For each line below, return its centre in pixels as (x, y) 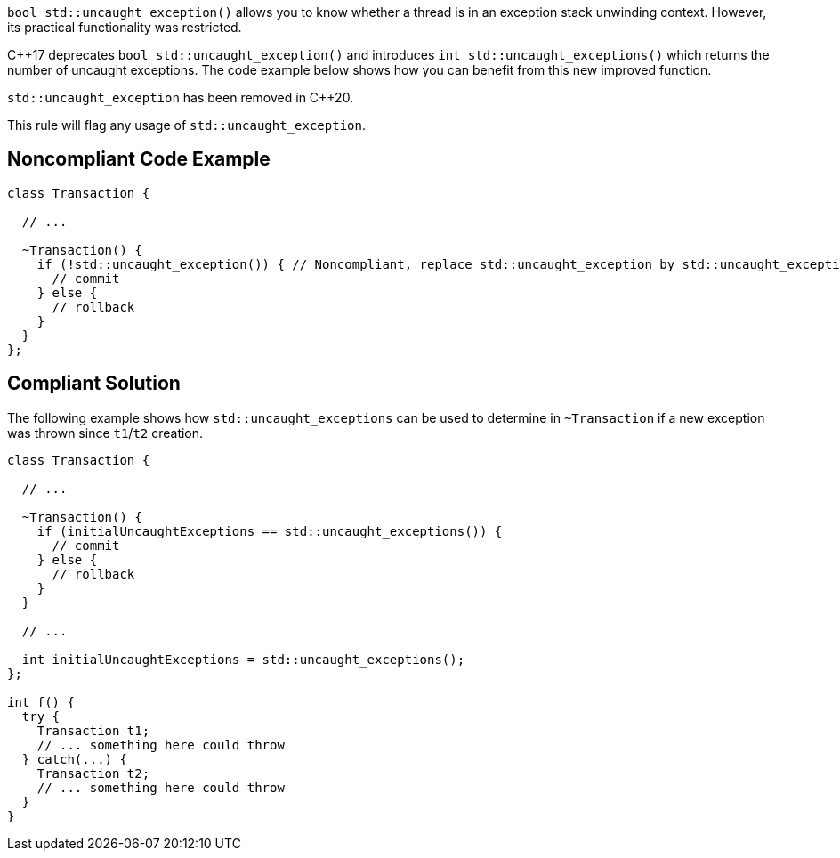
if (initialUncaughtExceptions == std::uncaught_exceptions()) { (270, 531)
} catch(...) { (74, 759)
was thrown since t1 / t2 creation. (105, 433)
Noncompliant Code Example (139, 159)
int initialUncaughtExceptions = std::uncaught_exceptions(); (243, 659)
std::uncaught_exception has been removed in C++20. (181, 97)
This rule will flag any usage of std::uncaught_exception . (186, 125)
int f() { (41, 702)
